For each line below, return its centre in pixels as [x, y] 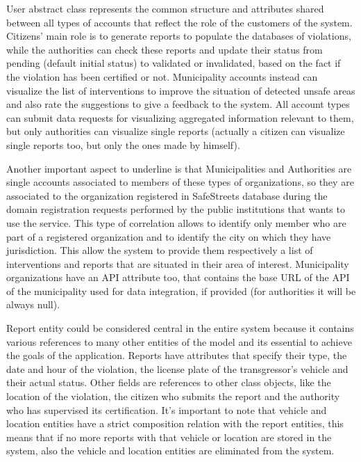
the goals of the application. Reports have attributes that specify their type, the [177, 355]
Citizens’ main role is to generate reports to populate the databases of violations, [179, 36]
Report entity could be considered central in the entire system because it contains [180, 328]
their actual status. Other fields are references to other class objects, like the [169, 382]
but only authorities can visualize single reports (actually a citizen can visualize [176, 131]
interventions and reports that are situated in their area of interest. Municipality [178, 263]
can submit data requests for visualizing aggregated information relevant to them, [180, 117]
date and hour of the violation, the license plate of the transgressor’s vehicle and [177, 368]
